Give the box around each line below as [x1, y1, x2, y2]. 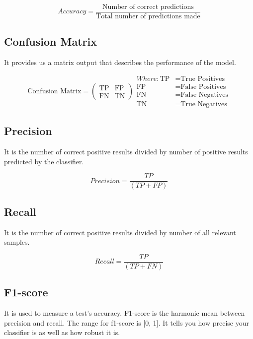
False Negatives [180, 91, 228, 98]
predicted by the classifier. [4, 156, 84, 166]
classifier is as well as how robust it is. [4, 327, 120, 338]
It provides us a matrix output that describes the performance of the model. [4, 57, 236, 68]
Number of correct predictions [102, 3, 194, 10]
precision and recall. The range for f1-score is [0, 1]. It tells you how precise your [4, 317, 249, 328]
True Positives [180, 75, 225, 82]
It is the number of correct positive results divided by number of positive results [4, 146, 248, 157]
